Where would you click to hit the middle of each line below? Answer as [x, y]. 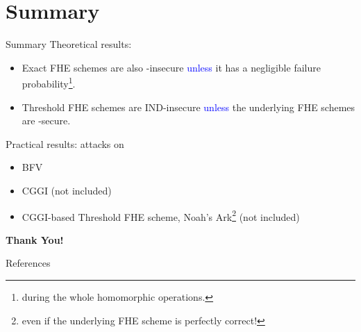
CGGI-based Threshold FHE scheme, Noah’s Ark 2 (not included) [161, 215]
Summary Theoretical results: [69, 44]
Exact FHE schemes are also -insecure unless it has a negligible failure [171, 67]
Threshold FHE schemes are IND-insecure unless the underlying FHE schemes [188, 107]
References [28, 263]
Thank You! [35, 239]
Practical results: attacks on [65, 143]
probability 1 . [49, 82]
